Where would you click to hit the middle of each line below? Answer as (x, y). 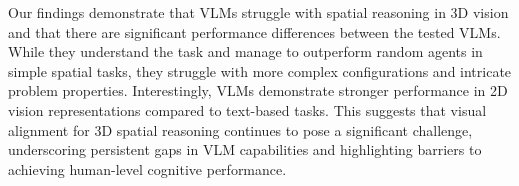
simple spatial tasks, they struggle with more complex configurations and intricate (260, 70)
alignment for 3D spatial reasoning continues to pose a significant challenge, (240, 129)
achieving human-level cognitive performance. (147, 168)
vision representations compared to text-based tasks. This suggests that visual (247, 109)
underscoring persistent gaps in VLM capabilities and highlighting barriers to (245, 149)
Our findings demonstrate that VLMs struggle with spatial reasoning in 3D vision (258, 12)
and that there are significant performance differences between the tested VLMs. (254, 31)
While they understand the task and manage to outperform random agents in (245, 51)
